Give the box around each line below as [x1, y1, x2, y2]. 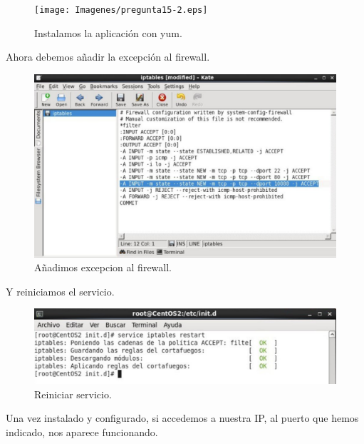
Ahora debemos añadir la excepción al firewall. [6, 49, 210, 64]
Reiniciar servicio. [34, 386, 112, 401]
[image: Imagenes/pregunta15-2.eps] [34, 5, 208, 15]
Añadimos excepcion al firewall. [34, 260, 172, 275]
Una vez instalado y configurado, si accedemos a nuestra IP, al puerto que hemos [6, 410, 359, 425]
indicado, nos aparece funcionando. [6, 424, 158, 439]
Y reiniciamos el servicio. [6, 283, 115, 298]
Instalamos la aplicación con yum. [34, 25, 182, 40]
